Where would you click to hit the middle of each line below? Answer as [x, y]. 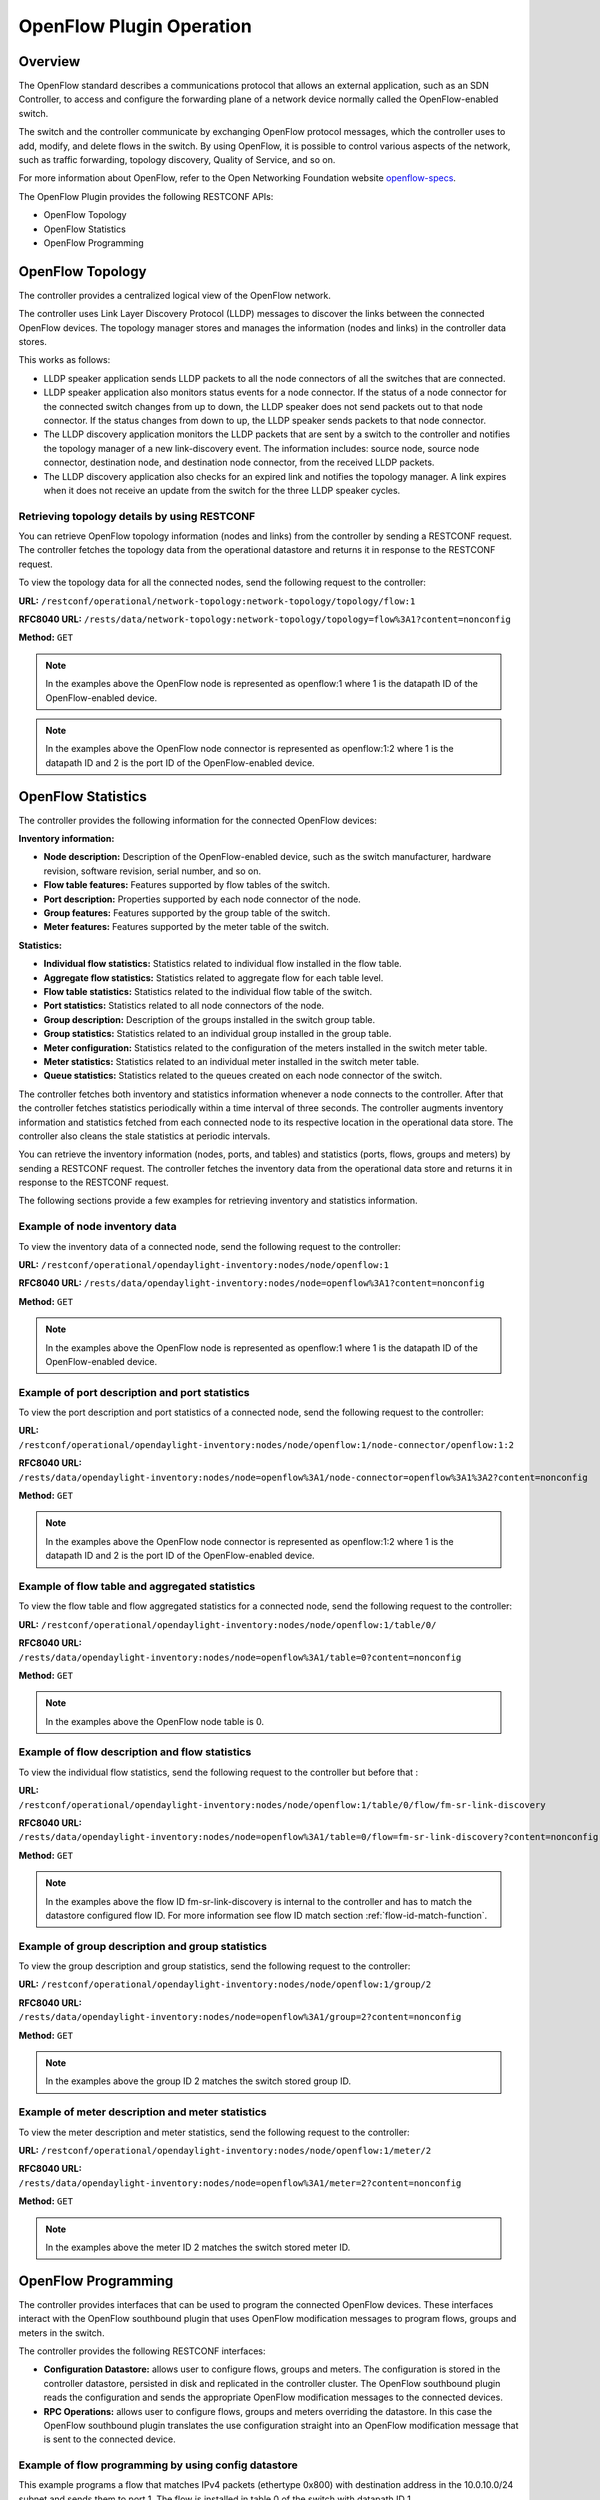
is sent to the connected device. [109, 2439]
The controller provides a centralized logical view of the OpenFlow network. [175, 295]
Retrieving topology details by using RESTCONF [137, 516]
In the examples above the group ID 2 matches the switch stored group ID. [198, 2081]
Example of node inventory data [97, 1227]
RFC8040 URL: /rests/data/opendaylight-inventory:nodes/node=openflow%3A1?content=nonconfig [251, 1283]
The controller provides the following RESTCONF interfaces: [142, 2351]
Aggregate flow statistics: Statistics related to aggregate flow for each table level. [213, 977]
